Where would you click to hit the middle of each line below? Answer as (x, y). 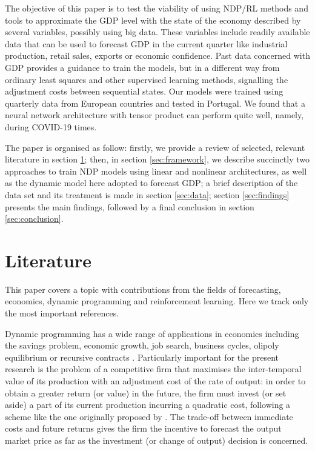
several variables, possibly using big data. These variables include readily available (157, 32)
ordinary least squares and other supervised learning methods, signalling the (147, 79)
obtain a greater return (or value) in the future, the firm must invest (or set (146, 393)
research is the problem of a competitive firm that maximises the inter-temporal (153, 369)
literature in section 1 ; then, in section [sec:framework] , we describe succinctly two (157, 159)
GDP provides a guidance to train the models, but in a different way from (142, 67)
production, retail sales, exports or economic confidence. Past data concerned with (157, 55)
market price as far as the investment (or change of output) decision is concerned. (157, 440)
